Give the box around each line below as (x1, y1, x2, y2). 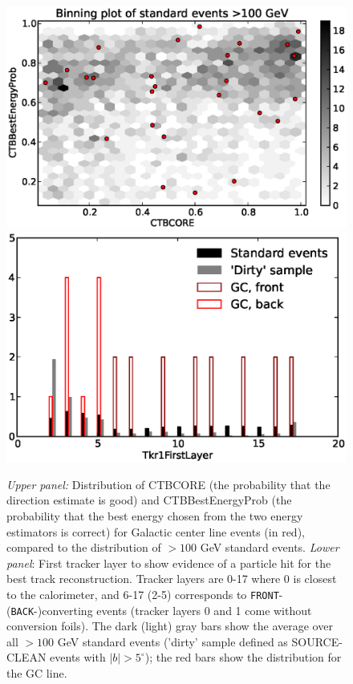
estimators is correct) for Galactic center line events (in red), (6, 523, 305, 540)
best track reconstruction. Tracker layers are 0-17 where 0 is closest (6, 570, 337, 587)
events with (50, 649, 106, 666)
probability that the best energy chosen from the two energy (6, 507, 303, 524)
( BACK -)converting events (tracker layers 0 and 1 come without (6, 601, 312, 618)
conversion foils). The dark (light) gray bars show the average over (6, 617, 333, 634)
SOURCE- (291, 633, 343, 650)
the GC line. (6, 664, 67, 681)
